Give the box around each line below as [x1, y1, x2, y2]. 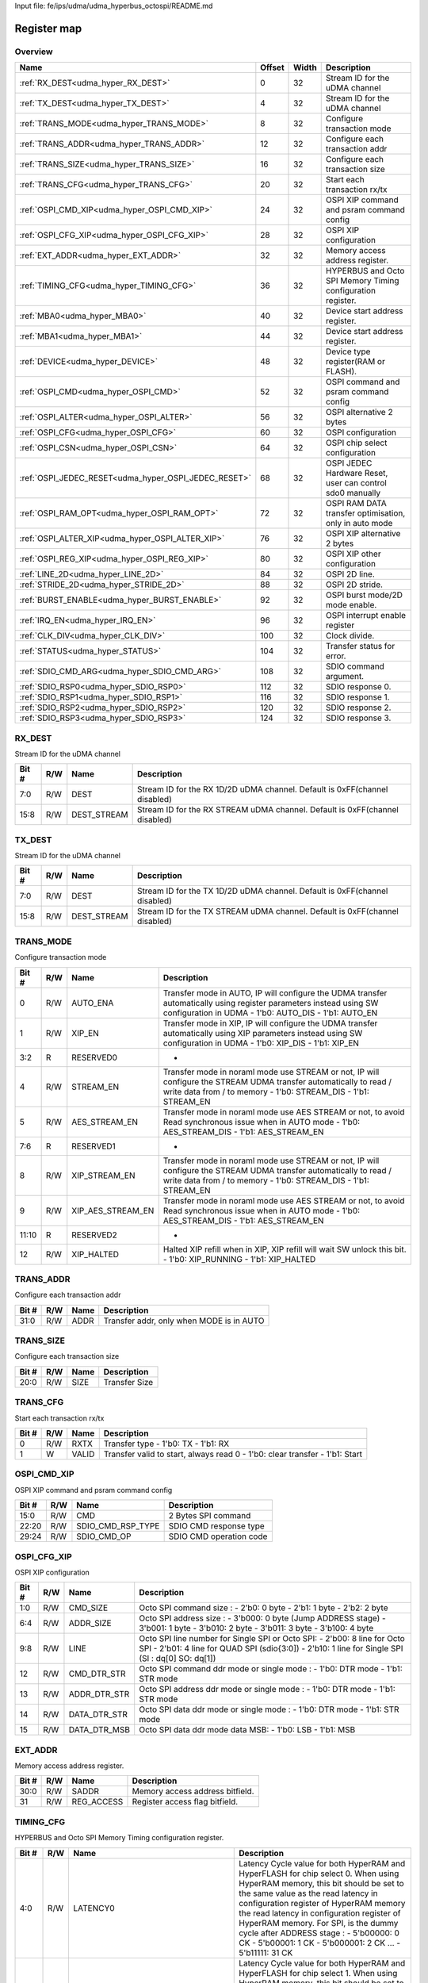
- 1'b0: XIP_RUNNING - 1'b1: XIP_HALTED [162, 1253, 316, 1264]
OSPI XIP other [325, 548, 381, 559]
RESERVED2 [71, 1229, 118, 1241]
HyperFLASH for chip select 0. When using [239, 1868, 399, 1879]
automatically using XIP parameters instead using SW [162, 1027, 363, 1038]
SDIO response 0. [325, 681, 392, 692]
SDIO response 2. [325, 702, 392, 713]
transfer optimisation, [325, 508, 406, 519]
